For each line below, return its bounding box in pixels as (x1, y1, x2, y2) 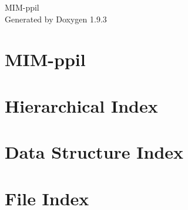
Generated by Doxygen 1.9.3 (5, 12, 107, 25)
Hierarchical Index (5, 93, 158, 117)
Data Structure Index (5, 140, 184, 164)
